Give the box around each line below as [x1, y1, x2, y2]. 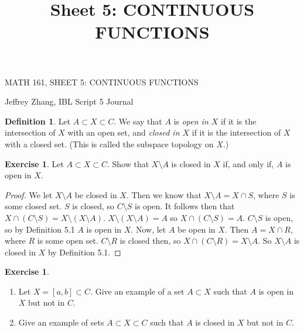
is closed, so [72, 200, 115, 212]
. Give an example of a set [90, 285, 185, 297]
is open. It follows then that [135, 200, 235, 212]
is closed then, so [119, 234, 181, 247]
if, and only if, [223, 157, 274, 170]
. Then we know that [126, 188, 201, 200]
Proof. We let [5, 188, 53, 200]
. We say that [114, 115, 162, 127]
